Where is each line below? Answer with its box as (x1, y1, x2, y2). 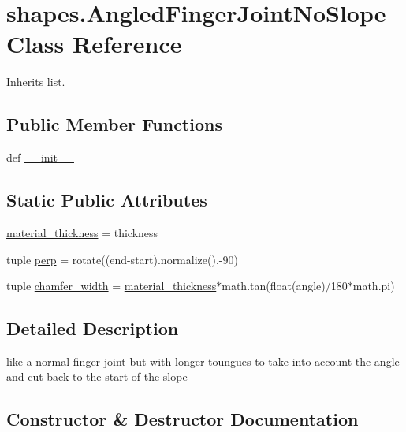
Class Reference (6, 28, 182, 60)
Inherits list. (6, 73, 65, 90)
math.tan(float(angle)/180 (222, 277, 348, 294)
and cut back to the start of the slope (6, 368, 188, 385)
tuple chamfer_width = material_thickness (6, 277, 217, 294)
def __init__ (6, 149, 74, 166)
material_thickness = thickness (6, 224, 158, 240)
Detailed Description (6, 316, 179, 341)
